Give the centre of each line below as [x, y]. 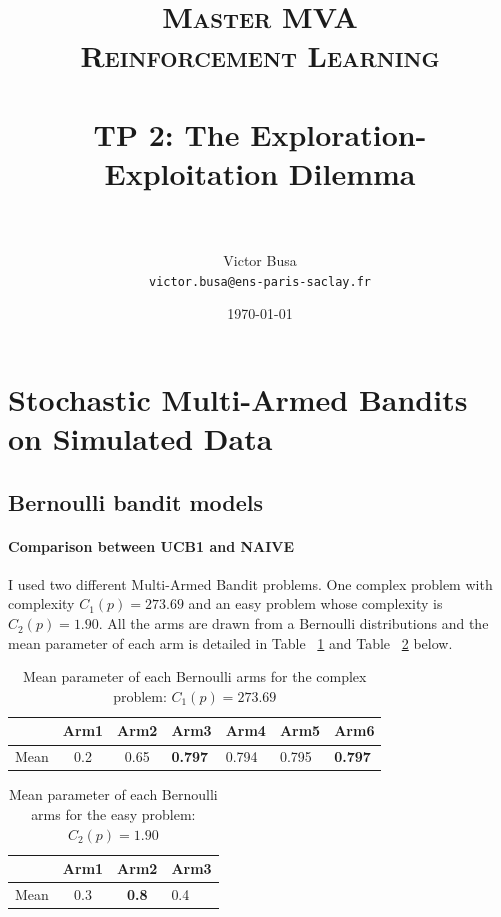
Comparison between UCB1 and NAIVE [151, 545]
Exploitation [191, 172]
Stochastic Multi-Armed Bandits [238, 398]
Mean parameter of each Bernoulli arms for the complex [194, 676]
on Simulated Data [140, 438]
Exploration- [338, 133]
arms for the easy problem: [113, 813]
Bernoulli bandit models [135, 501]
